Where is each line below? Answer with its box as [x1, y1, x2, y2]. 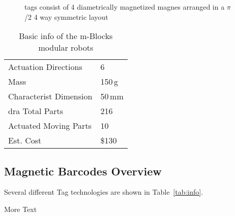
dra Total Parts [8, 105, 63, 117]
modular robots [38, 42, 94, 54]
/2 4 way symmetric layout [24, 11, 108, 22]
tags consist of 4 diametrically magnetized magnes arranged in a [24, 2, 225, 12]
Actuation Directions [8, 61, 82, 73]
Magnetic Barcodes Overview [4, 163, 162, 178]
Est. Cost [8, 134, 42, 147]
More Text [4, 203, 37, 214]
